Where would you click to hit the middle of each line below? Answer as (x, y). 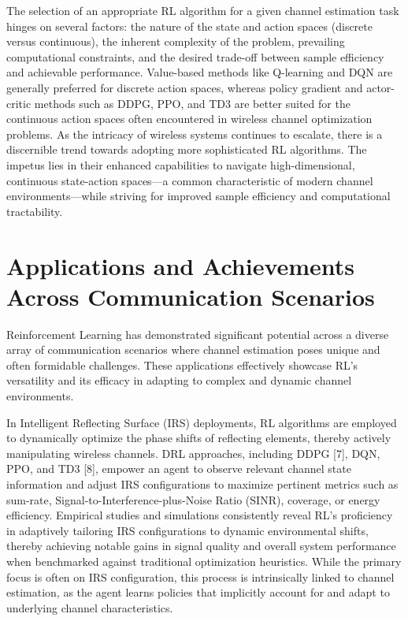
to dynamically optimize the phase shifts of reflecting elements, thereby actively (199, 438)
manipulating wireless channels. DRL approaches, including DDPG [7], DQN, (193, 453)
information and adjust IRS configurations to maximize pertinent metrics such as (202, 483)
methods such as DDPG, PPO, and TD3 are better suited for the (192, 103)
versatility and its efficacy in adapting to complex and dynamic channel (179, 380)
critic (19, 103)
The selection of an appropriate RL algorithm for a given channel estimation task (203, 10)
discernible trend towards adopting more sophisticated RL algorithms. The (187, 149)
